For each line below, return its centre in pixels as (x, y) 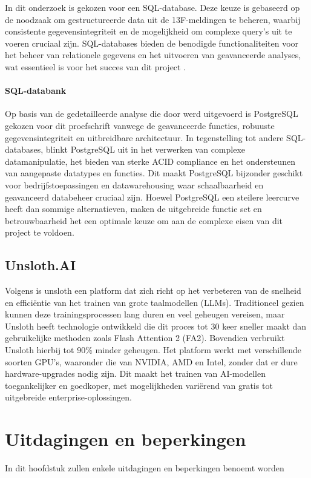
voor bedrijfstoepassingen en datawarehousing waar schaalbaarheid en (134, 184)
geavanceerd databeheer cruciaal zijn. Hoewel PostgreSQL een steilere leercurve (152, 197)
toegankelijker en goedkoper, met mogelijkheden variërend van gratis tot (139, 385)
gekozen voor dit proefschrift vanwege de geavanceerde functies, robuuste (140, 125)
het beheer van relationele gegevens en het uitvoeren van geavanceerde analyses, (153, 55)
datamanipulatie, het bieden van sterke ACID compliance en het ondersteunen (150, 161)
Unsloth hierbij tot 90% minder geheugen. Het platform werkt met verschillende (153, 350)
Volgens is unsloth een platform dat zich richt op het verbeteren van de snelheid (153, 290)
